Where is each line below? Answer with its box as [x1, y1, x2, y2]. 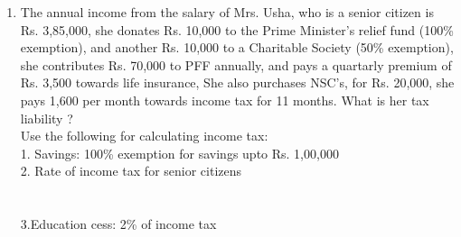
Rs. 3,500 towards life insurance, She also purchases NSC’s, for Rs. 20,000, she [20, 73, 455, 92]
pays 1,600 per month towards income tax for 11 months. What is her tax [20, 90, 429, 109]
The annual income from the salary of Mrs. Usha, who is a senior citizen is [20, 3, 434, 21]
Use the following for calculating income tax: [20, 126, 268, 145]
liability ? [20, 108, 73, 127]
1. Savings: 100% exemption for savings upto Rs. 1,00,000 [20, 143, 339, 162]
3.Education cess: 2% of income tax [20, 214, 217, 233]
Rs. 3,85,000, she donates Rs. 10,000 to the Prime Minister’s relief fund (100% [20, 20, 454, 39]
